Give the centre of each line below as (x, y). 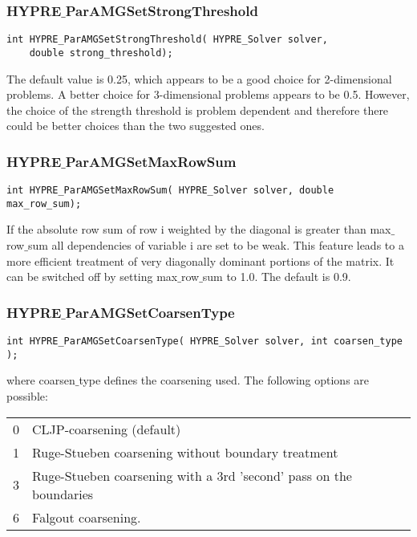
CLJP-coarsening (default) (107, 429)
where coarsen (41, 380)
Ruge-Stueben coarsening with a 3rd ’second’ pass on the (192, 475)
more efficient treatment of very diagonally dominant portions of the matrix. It (200, 260)
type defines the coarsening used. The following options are (224, 380)
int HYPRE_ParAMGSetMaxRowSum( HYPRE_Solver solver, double (170, 191)
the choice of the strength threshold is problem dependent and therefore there (198, 110)
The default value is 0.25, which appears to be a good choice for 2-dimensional (199, 78)
